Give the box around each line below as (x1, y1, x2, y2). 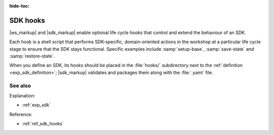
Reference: (9, 111, 32, 117)
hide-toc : (9, 3, 30, 9)
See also (9, 82, 31, 89)
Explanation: (9, 93, 36, 98)
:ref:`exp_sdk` (22, 102, 51, 108)
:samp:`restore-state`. (9, 53, 55, 59)
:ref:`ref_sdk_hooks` (22, 121, 64, 127)
